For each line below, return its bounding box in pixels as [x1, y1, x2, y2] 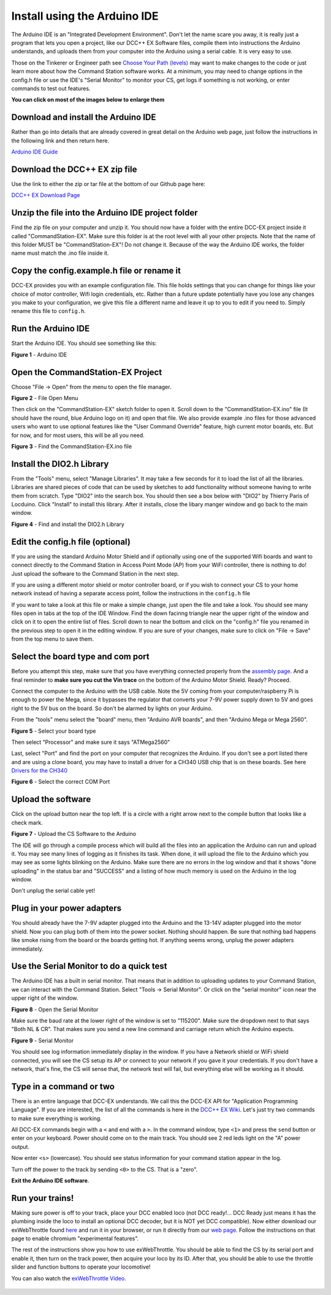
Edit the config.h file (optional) [11, 536, 131, 547]
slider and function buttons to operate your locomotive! [11, 1263, 151, 1270]
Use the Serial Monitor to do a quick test [11, 961, 168, 972]
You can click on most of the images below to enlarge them [11, 96, 165, 104]
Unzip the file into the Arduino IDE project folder [11, 207, 199, 218]
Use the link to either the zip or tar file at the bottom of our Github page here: [11, 180, 205, 187]
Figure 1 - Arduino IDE [11, 350, 67, 358]
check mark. [11, 819, 43, 826]
